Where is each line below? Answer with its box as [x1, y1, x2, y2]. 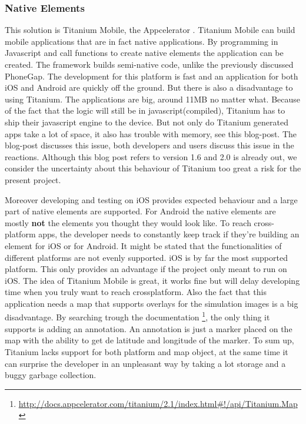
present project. [5, 173, 61, 185]
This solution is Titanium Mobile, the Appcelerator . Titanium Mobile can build [5, 24, 295, 36]
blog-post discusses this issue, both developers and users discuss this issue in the [5, 139, 294, 151]
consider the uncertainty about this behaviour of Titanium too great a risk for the [5, 162, 301, 174]
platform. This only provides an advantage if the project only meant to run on [5, 263, 287, 275]
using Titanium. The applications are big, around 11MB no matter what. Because [5, 92, 301, 105]
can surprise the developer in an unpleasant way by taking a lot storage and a [5, 357, 286, 369]
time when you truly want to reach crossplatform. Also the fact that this [5, 286, 267, 298]
